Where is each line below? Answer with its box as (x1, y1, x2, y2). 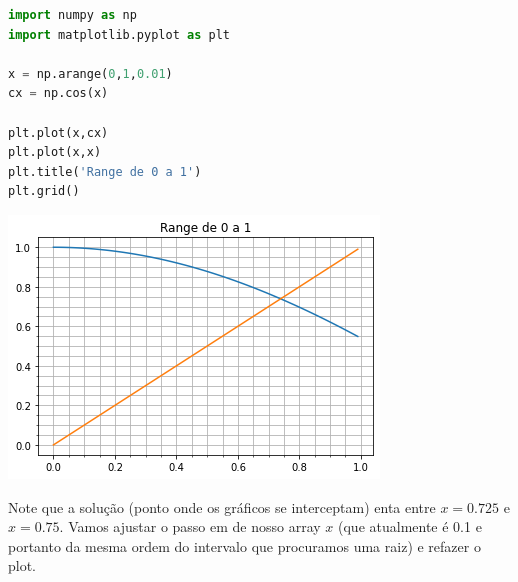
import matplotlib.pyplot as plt (8, 27, 230, 42)
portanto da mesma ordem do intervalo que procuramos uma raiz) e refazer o (8, 535, 481, 556)
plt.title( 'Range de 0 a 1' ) (8, 164, 202, 179)
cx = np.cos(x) (8, 86, 109, 101)
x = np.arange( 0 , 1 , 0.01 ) (8, 66, 173, 81)
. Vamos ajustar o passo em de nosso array (59, 516, 321, 537)
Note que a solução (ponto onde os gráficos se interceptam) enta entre (8, 496, 436, 517)
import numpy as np (8, 8, 137, 22)
